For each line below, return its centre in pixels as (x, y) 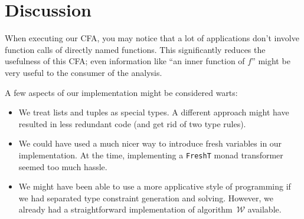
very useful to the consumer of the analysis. (84, 72)
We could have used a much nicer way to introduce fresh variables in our (150, 143)
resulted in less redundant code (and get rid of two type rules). (132, 123)
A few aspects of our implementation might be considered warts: (121, 92)
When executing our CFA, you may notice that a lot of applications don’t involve (152, 38)
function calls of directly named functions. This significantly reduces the (135, 49)
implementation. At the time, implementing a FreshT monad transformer (151, 155)
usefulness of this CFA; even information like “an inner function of (125, 61)
